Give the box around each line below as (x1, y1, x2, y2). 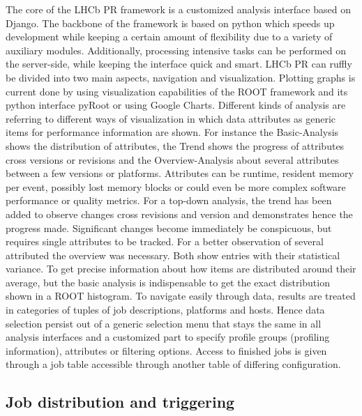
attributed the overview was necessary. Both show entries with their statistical (6, 247, 340, 262)
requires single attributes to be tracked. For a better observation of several (6, 234, 324, 249)
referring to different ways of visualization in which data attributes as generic (6, 111, 336, 125)
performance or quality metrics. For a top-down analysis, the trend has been (6, 193, 332, 208)
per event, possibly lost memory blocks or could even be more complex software (6, 179, 346, 194)
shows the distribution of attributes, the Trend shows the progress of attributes (6, 138, 345, 153)
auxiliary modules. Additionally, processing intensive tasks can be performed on (6, 43, 346, 57)
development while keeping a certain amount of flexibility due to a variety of (6, 29, 333, 44)
